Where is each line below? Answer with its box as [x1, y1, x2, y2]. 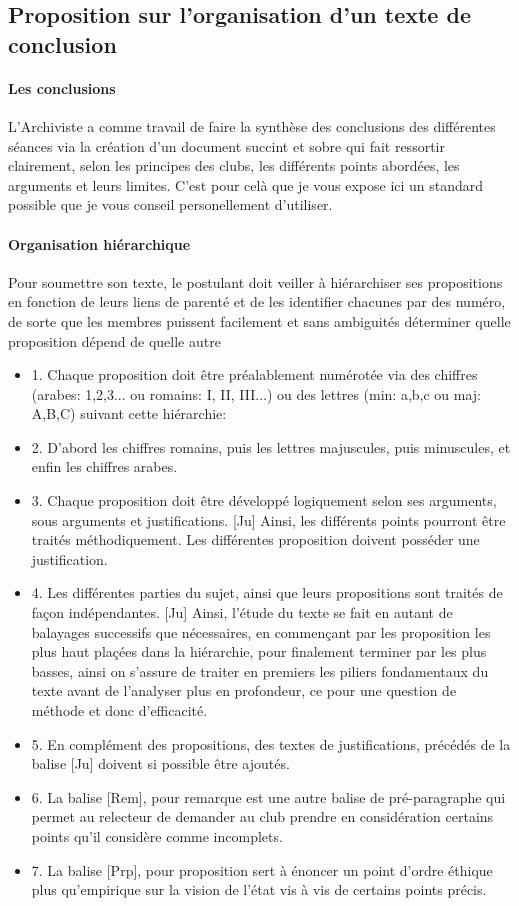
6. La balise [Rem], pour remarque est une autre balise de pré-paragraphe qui [31, 786, 506, 807]
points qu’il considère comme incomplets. [31, 825, 283, 846]
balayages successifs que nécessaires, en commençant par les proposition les [31, 621, 491, 642]
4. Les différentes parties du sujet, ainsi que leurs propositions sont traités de [31, 582, 503, 603]
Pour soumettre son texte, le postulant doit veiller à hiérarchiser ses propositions [8, 271, 503, 292]
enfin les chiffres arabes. [31, 456, 178, 477]
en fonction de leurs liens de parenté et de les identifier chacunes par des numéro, [8, 291, 506, 312]
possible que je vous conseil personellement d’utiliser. [8, 194, 333, 215]
